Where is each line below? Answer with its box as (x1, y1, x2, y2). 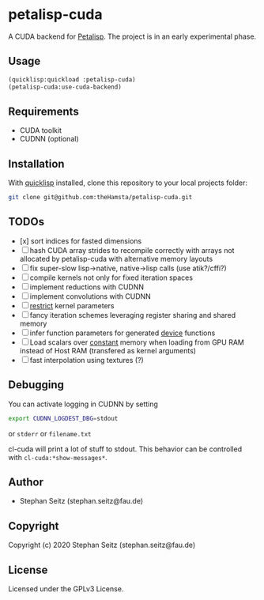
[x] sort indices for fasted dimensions (19, 236, 142, 246)
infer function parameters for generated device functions (29, 328, 216, 338)
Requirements (8, 104, 79, 118)
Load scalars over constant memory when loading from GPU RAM (29, 338, 245, 347)
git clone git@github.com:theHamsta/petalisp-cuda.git (8, 194, 193, 202)
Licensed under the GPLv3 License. (8, 583, 124, 594)
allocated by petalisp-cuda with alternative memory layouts (19, 254, 213, 263)
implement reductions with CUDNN (29, 282, 145, 292)
